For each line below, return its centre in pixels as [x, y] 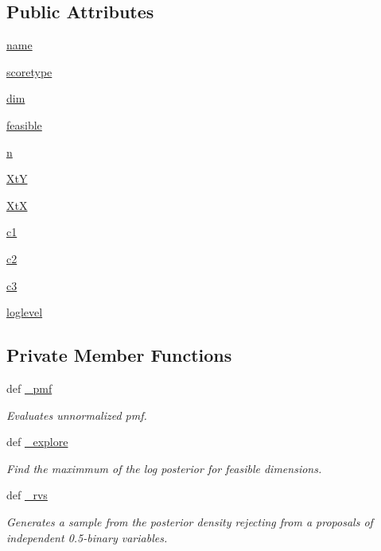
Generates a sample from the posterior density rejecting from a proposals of [190, 521]
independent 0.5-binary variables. [87, 537]
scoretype [29, 71]
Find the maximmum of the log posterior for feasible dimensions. [164, 468]
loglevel [25, 312]
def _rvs [27, 495]
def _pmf [29, 388]
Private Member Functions [119, 355]
